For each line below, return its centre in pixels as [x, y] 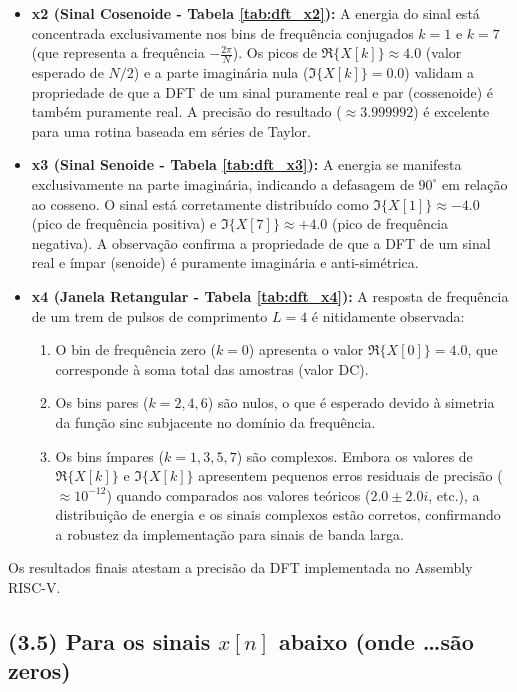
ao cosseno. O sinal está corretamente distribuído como [200, 203]
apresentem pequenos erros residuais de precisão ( [350, 475]
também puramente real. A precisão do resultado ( [186, 111]
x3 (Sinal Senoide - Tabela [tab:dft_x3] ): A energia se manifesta [246, 164]
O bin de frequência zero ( [135, 349]
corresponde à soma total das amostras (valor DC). [212, 368]
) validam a [439, 72]
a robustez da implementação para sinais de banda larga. [229, 533]
